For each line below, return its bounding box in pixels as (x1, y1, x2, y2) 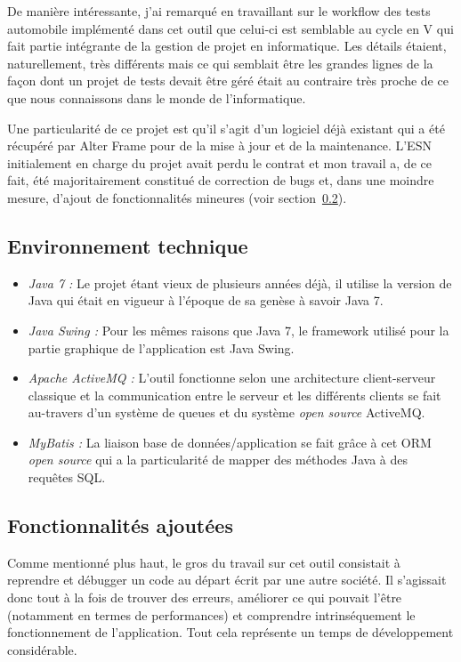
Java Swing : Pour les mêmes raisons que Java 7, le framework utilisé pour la (28, 320, 449, 339)
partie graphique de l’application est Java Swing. (28, 338, 295, 357)
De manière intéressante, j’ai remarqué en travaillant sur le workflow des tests (7, 2, 431, 20)
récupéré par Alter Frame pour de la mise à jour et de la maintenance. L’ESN (7, 136, 432, 155)
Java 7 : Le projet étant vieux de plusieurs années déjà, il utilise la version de (28, 273, 452, 292)
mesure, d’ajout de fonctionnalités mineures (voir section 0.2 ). (7, 188, 347, 206)
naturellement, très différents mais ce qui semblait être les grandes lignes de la (7, 53, 433, 72)
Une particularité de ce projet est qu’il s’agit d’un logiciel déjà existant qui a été (7, 118, 445, 137)
